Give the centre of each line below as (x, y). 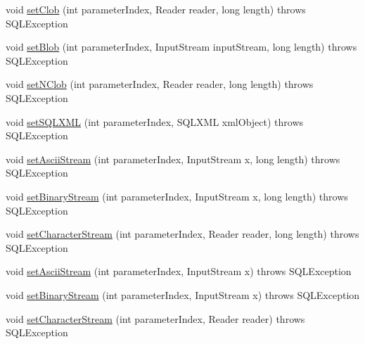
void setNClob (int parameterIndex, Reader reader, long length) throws (160, 84)
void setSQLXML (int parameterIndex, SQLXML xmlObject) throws (155, 121)
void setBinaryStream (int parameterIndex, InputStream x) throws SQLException (183, 294)
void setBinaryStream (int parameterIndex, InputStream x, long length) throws (177, 196)
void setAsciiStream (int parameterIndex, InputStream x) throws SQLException (179, 271)
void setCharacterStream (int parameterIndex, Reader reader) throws (155, 318)
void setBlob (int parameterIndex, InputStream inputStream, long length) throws (181, 47)
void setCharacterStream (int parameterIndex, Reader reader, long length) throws (182, 234)
